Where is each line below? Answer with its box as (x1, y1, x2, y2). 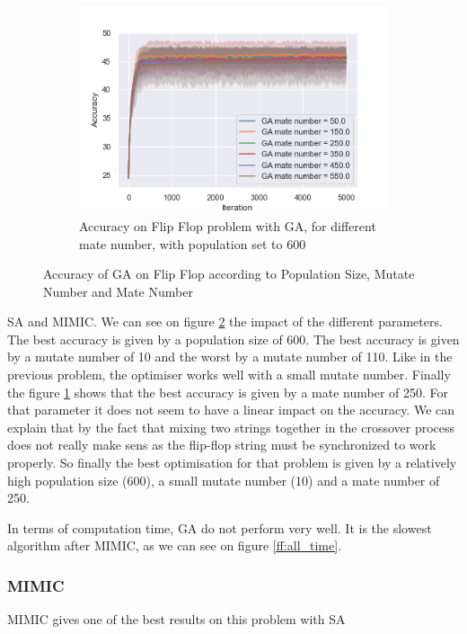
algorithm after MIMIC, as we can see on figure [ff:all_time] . (7, 536, 342, 555)
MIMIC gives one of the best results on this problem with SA (7, 610, 346, 629)
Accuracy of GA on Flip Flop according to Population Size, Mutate (43, 264, 415, 283)
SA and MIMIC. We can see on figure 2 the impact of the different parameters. (7, 312, 443, 331)
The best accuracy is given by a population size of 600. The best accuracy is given (7, 329, 460, 348)
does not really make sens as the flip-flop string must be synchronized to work (7, 435, 436, 454)
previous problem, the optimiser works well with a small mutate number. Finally (7, 365, 451, 384)
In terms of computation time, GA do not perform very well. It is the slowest (7, 518, 432, 537)
